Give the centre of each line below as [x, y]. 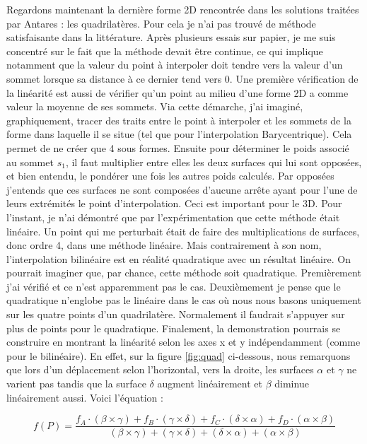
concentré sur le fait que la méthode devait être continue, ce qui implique [165, 51]
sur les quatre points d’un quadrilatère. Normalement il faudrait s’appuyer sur [176, 314]
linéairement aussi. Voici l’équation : [85, 397]
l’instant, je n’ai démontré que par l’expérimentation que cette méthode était [173, 217]
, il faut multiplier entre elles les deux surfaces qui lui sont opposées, [214, 162]
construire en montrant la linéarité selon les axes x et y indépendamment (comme [183, 342]
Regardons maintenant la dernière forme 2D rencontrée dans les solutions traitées [183, 9]
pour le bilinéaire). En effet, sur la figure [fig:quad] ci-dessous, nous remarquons [179, 355]
